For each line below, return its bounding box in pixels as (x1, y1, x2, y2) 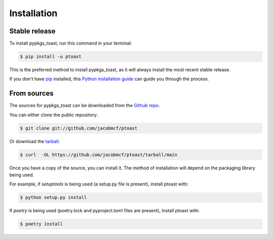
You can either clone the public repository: (9, 112, 98, 118)
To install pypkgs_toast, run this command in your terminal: (9, 40, 132, 46)
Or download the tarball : (9, 138, 60, 144)
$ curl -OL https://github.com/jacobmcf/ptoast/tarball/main (20, 152, 177, 158)
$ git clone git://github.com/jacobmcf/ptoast (20, 125, 138, 131)
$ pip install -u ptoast (20, 54, 82, 60)
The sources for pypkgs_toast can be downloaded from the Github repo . (9, 103, 160, 109)
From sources (9, 89, 54, 98)
